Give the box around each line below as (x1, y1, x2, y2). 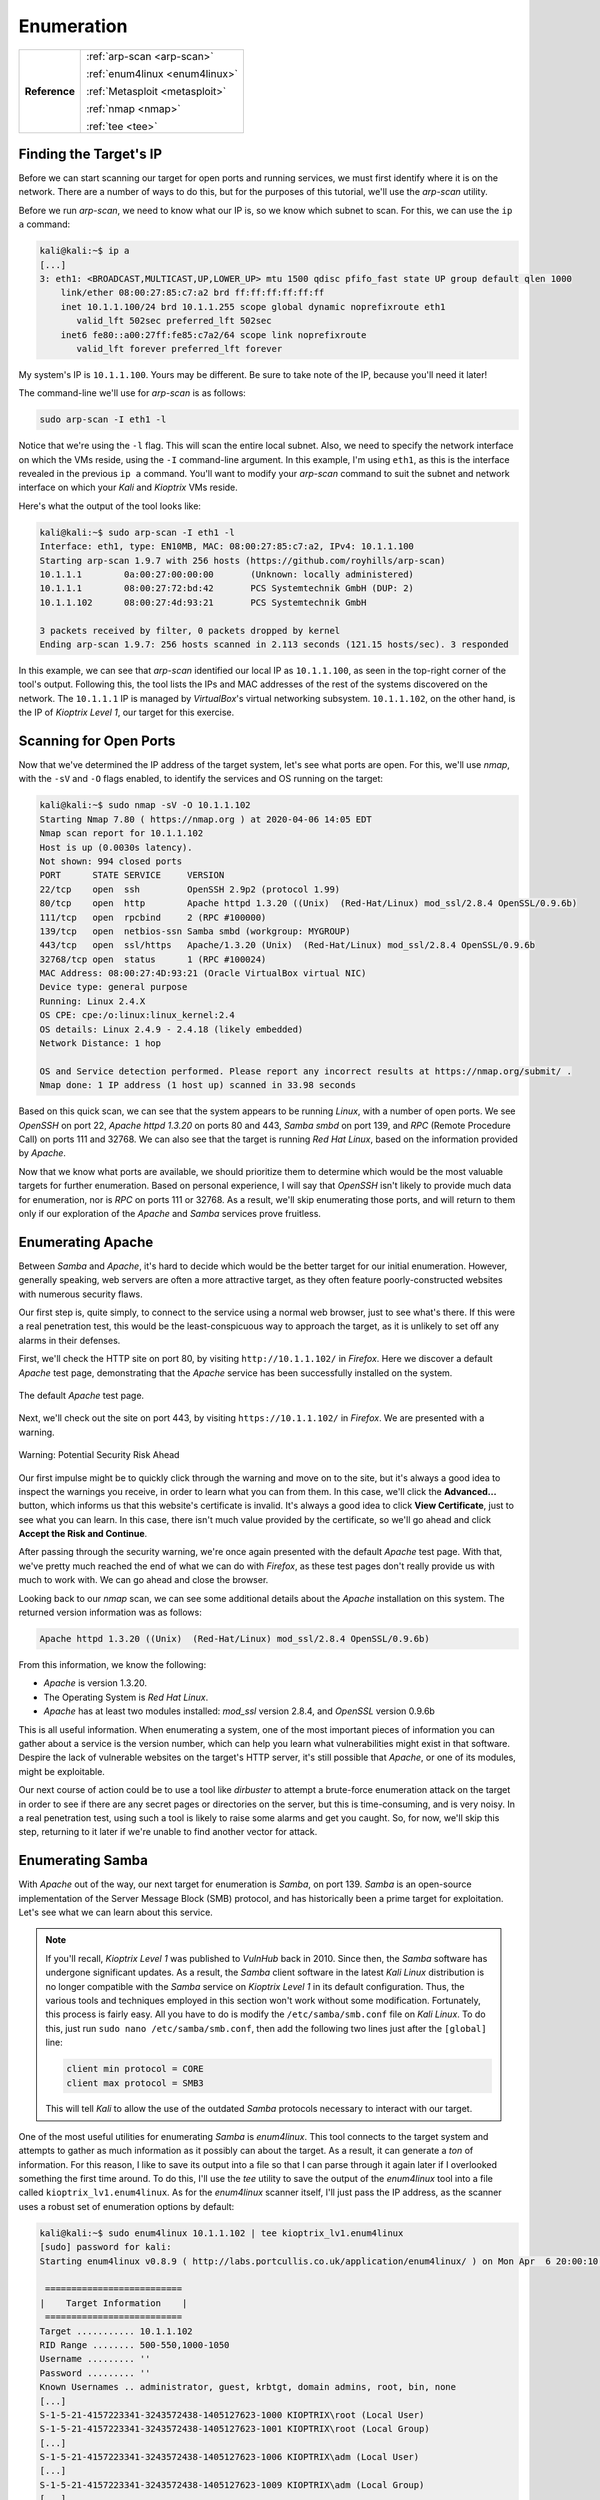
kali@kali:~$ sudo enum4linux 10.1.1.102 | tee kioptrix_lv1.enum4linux (39, 2227, 404, 2239)
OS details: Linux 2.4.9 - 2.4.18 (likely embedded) (39, 1023, 304, 1035)
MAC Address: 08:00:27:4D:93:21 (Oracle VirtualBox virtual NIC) (39, 968, 367, 979)
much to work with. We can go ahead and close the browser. (18, 1574, 269, 1586)
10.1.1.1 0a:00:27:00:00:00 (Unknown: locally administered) (39, 569, 415, 580)
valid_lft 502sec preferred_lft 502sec (76, 315, 272, 327)
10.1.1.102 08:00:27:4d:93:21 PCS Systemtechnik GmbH (39, 596, 367, 608)
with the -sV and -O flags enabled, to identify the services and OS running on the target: (18, 773, 384, 785)
